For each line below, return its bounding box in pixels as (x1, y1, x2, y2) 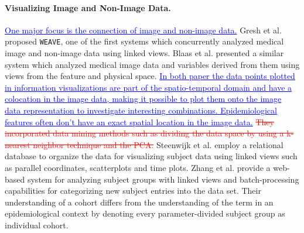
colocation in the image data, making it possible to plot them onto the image (5, 92, 282, 105)
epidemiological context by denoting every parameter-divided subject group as (5, 207, 285, 220)
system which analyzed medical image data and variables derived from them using (5, 58, 300, 70)
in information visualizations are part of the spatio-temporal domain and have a (5, 81, 292, 93)
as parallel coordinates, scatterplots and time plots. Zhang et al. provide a (5, 161, 271, 173)
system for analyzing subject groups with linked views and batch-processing (27, 173, 299, 185)
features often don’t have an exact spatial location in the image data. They (5, 115, 274, 128)
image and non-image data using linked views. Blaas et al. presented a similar (5, 47, 284, 59)
